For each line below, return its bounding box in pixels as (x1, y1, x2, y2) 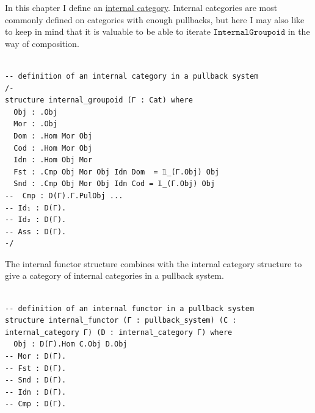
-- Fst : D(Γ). (5, 364, 67, 373)
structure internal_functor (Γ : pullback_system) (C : (5, 316, 237, 325)
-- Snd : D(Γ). (5, 376, 67, 385)
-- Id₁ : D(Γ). (5, 203, 67, 212)
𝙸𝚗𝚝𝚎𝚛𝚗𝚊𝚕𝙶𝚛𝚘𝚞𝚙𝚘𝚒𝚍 (213, 28, 286, 37)
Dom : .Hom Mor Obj (13, 131, 93, 140)
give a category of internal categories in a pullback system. (5, 269, 224, 282)
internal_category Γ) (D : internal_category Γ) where (5, 328, 233, 337)
